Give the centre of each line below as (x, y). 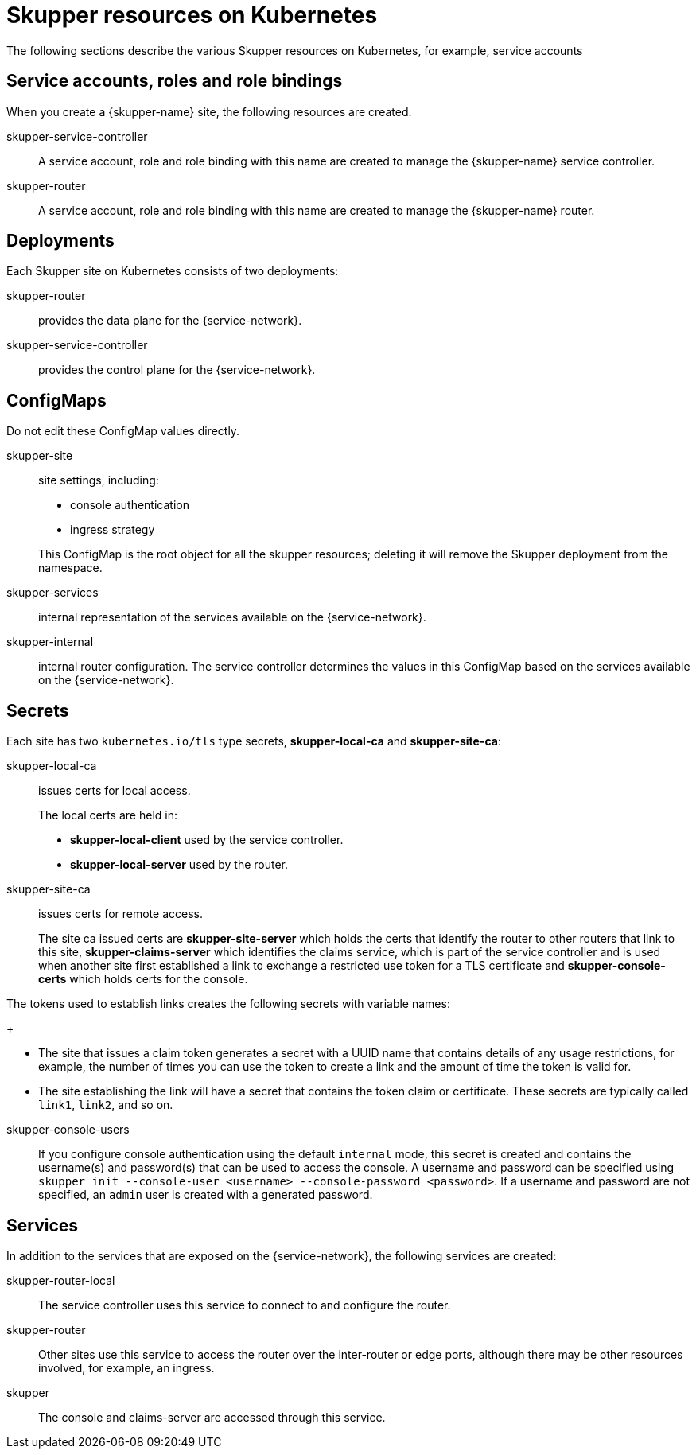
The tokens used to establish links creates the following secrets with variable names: (228, 1004)
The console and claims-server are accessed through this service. (212, 1417)
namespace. (70, 568)
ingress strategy (113, 530)
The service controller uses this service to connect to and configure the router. (245, 1305)
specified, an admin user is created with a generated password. (206, 1195)
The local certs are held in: (108, 815)
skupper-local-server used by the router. (179, 865)
